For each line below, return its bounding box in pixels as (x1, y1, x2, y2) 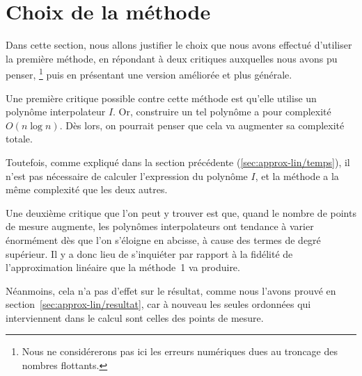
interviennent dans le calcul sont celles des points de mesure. (6, 310, 264, 325)
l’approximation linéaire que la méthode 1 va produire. (6, 260, 240, 275)
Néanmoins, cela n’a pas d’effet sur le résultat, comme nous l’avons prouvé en (6, 283, 336, 297)
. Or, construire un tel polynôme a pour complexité (113, 104, 331, 119)
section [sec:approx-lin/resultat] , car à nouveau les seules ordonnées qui (6, 297, 311, 311)
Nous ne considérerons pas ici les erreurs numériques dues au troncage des (22, 344, 338, 359)
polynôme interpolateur (6, 104, 106, 119)
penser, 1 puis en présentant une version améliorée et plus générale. (6, 65, 292, 81)
